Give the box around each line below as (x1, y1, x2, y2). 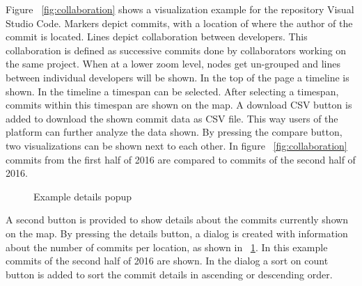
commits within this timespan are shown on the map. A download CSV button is (6, 97, 352, 112)
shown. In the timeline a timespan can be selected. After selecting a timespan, (6, 84, 339, 98)
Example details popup (33, 189, 132, 203)
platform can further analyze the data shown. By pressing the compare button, (6, 125, 343, 139)
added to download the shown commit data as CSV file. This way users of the (6, 111, 338, 125)
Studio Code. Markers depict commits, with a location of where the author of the (6, 15, 353, 30)
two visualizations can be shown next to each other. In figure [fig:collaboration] (6, 138, 347, 152)
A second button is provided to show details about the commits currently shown (6, 212, 349, 227)
